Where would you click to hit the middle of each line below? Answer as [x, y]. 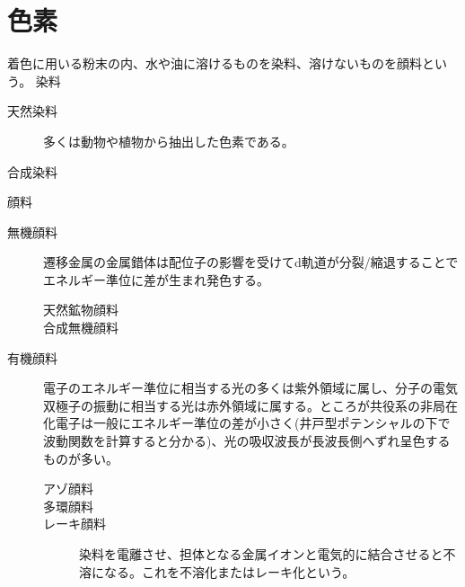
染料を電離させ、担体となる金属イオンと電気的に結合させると [261, 554]
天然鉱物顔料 [81, 310]
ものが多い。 [81, 458]
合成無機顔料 [81, 328]
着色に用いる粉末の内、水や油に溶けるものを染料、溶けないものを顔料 [215, 63]
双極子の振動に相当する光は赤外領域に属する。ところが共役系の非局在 [250, 405]
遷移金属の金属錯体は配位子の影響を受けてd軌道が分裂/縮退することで [251, 262]
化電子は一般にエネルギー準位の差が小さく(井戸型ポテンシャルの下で [247, 423]
